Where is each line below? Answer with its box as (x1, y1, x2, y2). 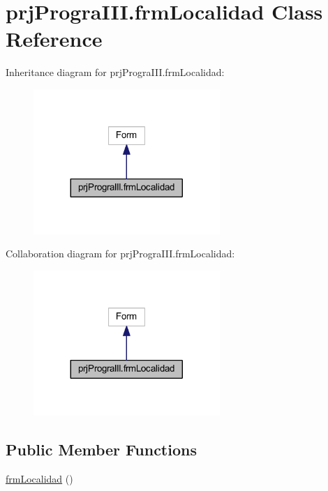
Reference (6, 24, 103, 53)
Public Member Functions (6, 438, 197, 460)
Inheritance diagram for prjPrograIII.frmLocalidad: (6, 65, 225, 80)
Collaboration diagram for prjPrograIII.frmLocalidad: (6, 246, 235, 261)
